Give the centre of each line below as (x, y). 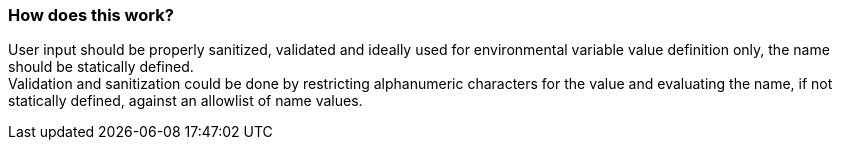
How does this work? (91, 15)
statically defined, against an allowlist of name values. (185, 101)
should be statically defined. (101, 67)
